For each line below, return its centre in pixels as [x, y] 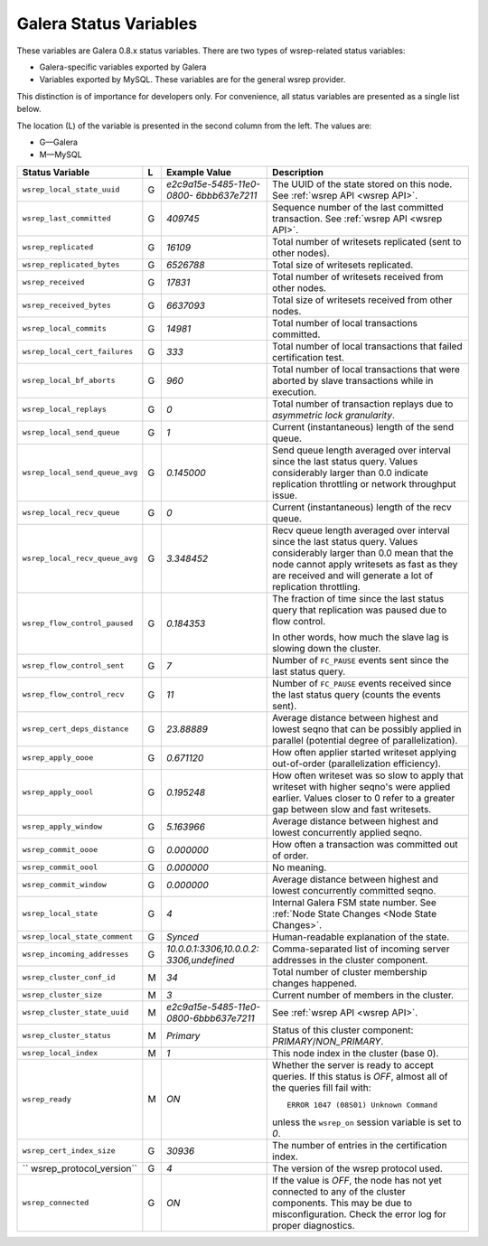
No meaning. [300, 867]
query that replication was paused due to [360, 610]
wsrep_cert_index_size [69, 1151]
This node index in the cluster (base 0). [356, 1053]
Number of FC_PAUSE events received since [362, 683]
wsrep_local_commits [65, 328]
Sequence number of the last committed [358, 207]
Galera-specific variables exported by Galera [123, 67]
